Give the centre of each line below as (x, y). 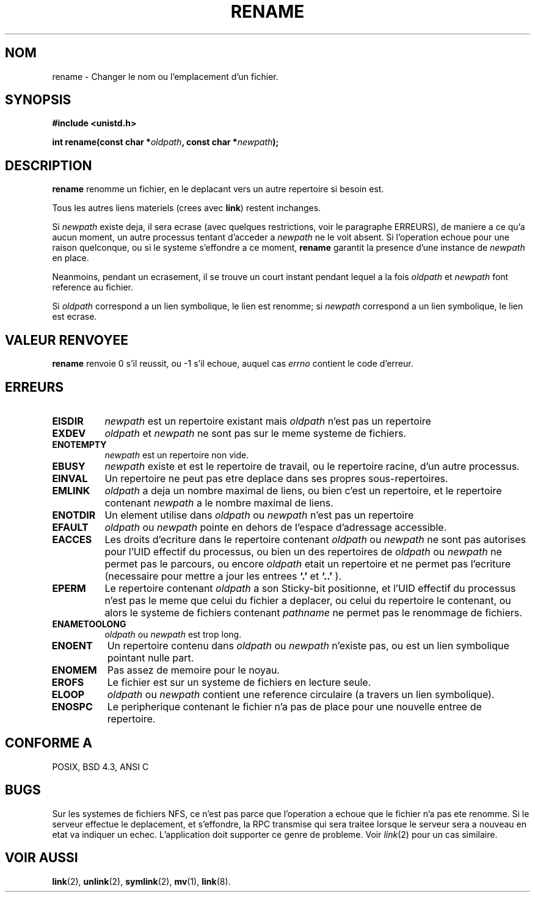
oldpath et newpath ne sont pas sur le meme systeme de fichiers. (256, 433)
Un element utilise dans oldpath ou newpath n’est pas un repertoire (259, 515)
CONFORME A (49, 743)
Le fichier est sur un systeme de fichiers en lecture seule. (239, 682)
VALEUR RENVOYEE (67, 340)
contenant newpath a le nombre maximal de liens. (219, 503)
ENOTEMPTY (79, 444)
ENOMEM (74, 670)
